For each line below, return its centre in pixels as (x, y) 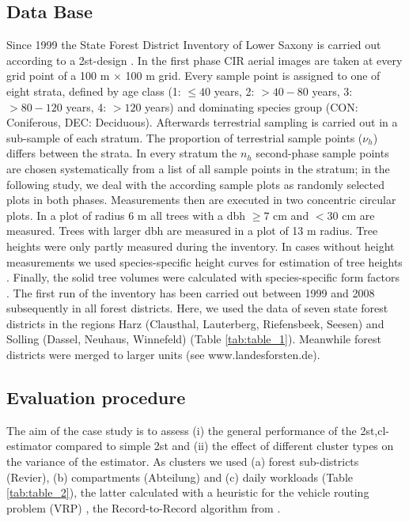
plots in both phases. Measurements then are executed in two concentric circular (201, 200)
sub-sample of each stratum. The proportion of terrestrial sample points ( (185, 137)
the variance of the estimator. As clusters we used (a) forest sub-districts (183, 461)
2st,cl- (375, 430)
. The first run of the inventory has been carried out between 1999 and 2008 (191, 292)
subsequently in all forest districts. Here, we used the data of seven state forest (197, 308)
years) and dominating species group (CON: (252, 106)
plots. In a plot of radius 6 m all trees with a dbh (126, 215)
